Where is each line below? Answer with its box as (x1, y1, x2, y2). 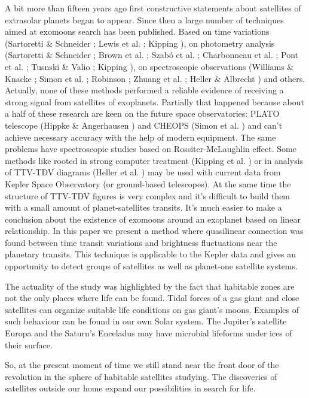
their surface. (5, 338, 53, 351)
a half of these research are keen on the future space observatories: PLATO (5, 107, 280, 120)
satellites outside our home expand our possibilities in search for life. (5, 382, 256, 394)
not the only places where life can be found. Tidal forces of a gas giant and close (5, 291, 299, 304)
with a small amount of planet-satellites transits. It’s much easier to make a (5, 201, 282, 214)
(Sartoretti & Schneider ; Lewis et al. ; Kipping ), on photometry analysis (5, 37, 275, 49)
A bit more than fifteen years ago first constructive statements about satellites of (5, 2, 301, 14)
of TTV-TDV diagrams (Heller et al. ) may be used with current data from (5, 166, 281, 178)
